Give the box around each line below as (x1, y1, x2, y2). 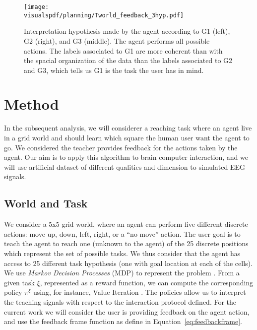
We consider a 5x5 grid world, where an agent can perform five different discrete (4, 219, 248, 229)
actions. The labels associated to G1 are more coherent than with (24, 45, 223, 56)
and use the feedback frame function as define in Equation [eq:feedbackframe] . (4, 316, 242, 327)
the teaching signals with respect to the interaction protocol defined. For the (4, 296, 237, 307)
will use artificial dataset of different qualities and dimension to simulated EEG (4, 161, 245, 172)
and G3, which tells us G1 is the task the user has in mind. (24, 65, 204, 75)
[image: (24, 3, 49, 10)
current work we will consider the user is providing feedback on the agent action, (4, 306, 250, 317)
